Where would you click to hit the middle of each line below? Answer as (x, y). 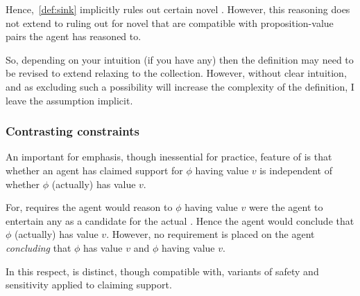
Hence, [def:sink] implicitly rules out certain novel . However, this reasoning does (178, 9)
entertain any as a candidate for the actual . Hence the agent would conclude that (180, 220)
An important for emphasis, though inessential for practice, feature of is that (169, 157)
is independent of (296, 170)
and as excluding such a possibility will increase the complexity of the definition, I (180, 86)
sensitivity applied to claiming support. (89, 285)
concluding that (38, 247)
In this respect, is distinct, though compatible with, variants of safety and (162, 271)
